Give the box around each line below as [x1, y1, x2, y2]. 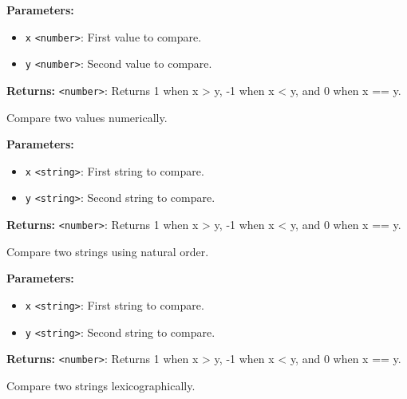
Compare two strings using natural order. [6, 243, 209, 259]
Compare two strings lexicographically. [6, 377, 196, 393]
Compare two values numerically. [6, 109, 168, 125]
